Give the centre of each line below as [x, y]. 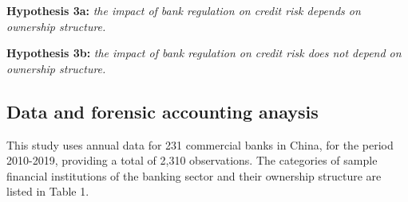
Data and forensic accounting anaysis [162, 111]
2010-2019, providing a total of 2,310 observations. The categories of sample [192, 160]
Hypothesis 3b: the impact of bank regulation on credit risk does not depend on [204, 53]
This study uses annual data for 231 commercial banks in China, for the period [200, 144]
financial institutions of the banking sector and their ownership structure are [194, 175]
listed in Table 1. [48, 191]
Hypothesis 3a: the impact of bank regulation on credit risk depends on [184, 10]
